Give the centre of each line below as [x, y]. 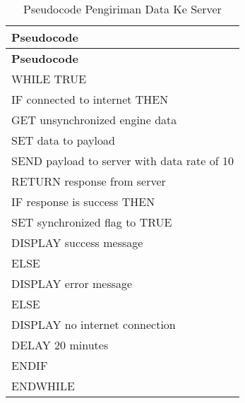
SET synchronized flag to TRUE [92, 222]
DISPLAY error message [72, 283]
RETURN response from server [89, 181]
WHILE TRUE [49, 79]
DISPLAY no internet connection [94, 324]
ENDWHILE [43, 386]
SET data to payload [63, 140]
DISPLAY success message [77, 242]
